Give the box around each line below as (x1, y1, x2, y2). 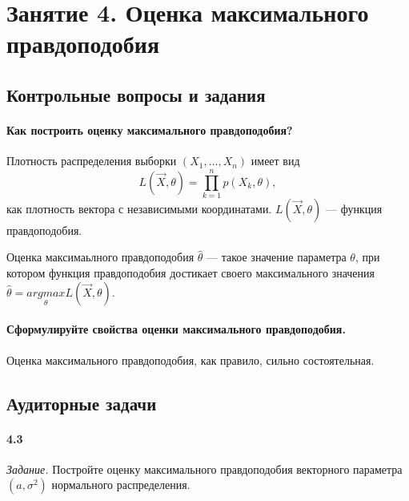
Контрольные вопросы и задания (6, 82, 266, 107)
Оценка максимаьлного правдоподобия (6, 248, 194, 265)
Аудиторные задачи (6, 390, 157, 415)
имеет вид (251, 152, 300, 169)
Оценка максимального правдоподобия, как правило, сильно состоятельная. (6, 351, 375, 368)
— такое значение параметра (207, 248, 347, 265)
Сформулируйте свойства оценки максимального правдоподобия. (6, 321, 346, 337)
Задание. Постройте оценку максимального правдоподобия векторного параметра (6, 460, 403, 477)
